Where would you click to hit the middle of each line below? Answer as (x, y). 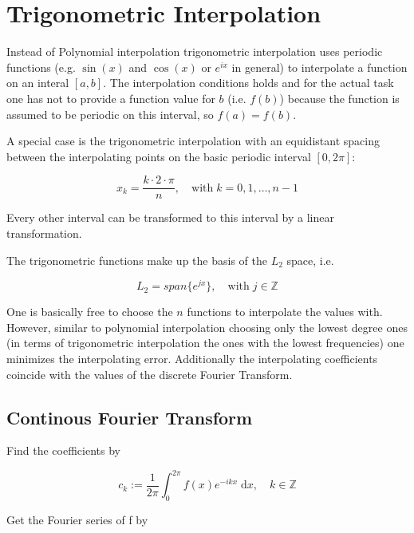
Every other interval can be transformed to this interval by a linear (170, 217)
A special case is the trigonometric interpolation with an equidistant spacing (193, 141)
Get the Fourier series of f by (77, 520)
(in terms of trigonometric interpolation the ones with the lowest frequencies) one (205, 343)
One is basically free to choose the (90, 312)
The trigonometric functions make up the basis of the (137, 260)
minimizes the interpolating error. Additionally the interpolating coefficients (192, 358)
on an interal (38, 83)
